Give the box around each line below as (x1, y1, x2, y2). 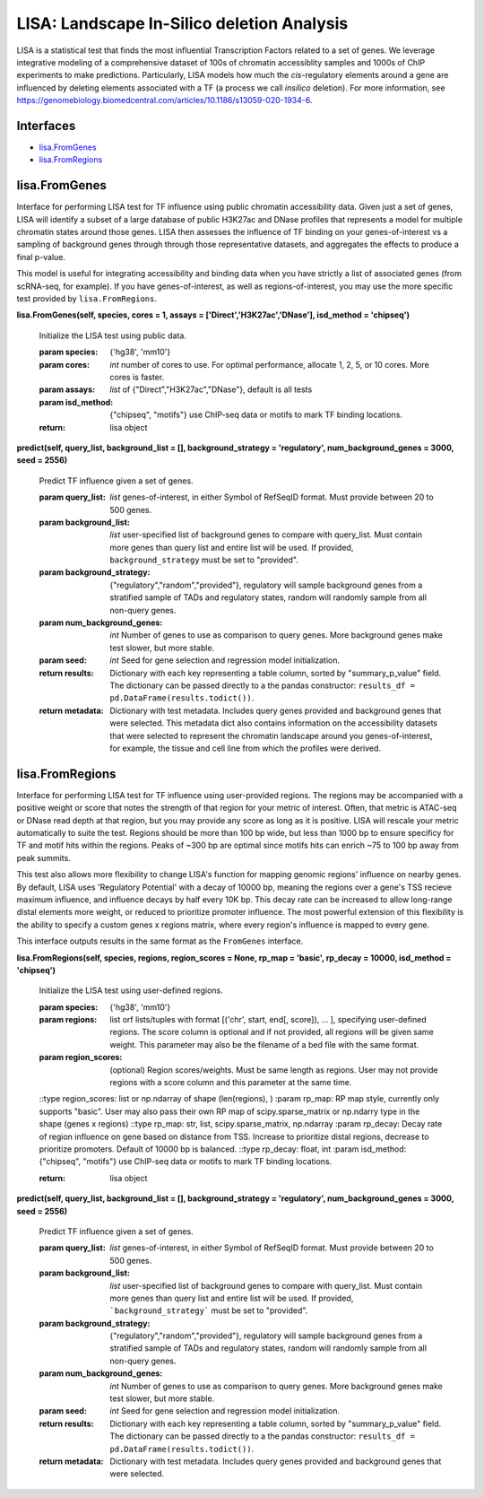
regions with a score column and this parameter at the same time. (109, 1077, 352, 1088)
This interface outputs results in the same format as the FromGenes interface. (16, 936, 304, 946)
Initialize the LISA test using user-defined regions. (39, 985, 223, 996)
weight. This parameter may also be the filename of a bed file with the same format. (109, 1039, 419, 1049)
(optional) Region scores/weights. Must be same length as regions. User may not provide (109, 1064, 438, 1075)
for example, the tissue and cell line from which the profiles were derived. (109, 743, 381, 753)
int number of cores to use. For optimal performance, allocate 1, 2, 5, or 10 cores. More (109, 359, 430, 370)
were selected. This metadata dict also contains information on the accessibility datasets (109, 718, 438, 728)
